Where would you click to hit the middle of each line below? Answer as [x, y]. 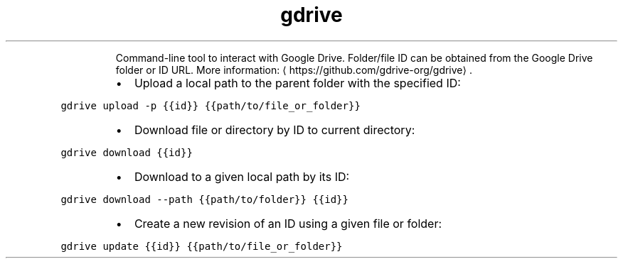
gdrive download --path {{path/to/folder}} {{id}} [204, 199]
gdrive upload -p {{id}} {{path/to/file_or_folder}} [211, 105]
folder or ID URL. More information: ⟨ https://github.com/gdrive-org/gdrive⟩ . [294, 70]
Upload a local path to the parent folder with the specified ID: [297, 83]
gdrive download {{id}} [127, 152]
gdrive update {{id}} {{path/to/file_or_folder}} [202, 246]
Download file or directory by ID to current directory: [275, 130]
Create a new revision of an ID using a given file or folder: [288, 223]
